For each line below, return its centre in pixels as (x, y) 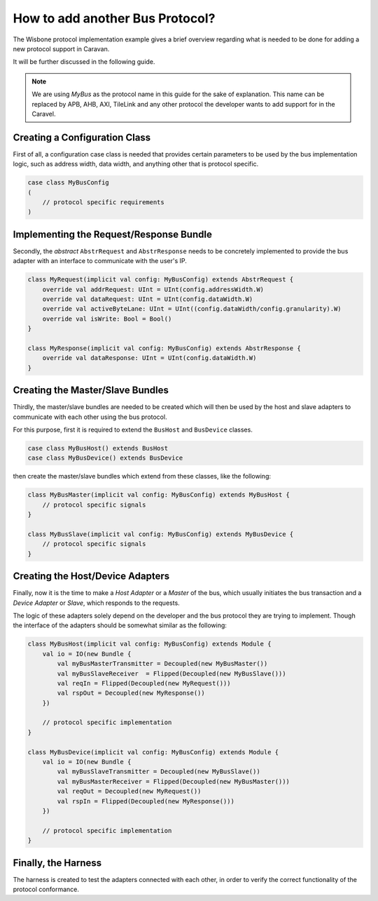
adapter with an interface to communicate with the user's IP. (100, 261)
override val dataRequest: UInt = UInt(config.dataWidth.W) (148, 299)
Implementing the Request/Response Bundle (113, 234)
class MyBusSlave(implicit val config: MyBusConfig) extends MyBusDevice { (161, 534)
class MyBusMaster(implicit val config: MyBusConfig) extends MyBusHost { (159, 495)
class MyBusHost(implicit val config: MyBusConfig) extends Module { (149, 644)
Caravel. (44, 114)
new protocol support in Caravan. (61, 48)
